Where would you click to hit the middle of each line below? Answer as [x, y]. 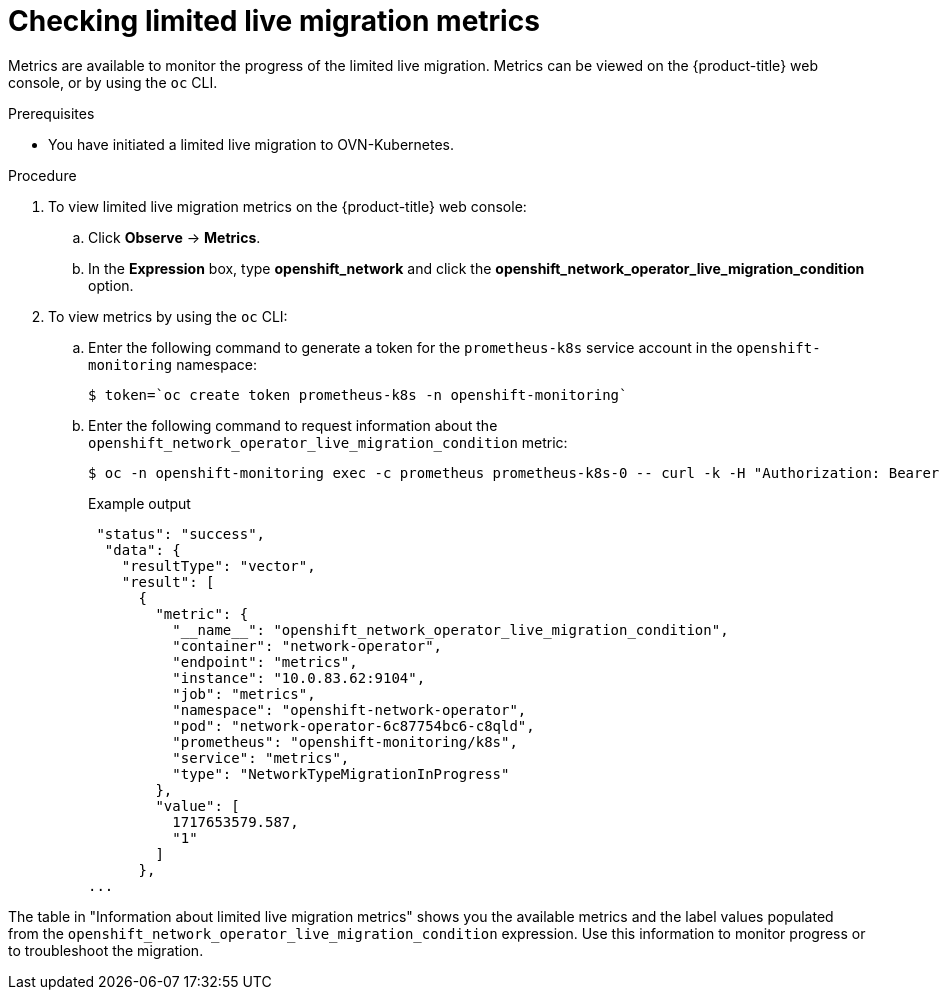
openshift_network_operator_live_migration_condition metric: [328, 442]
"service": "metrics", [261, 757]
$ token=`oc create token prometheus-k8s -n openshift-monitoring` [358, 394]
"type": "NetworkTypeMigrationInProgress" [341, 773]
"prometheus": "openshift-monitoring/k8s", [345, 741]
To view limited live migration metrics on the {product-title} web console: [287, 206]
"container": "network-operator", [307, 645]
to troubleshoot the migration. [106, 950]
